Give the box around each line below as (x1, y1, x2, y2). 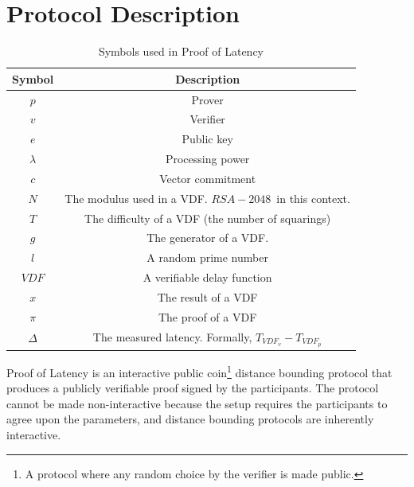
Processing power (165, 150, 250, 167)
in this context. (276, 189, 350, 206)
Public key (182, 131, 233, 147)
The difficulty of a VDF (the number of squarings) (84, 209, 331, 226)
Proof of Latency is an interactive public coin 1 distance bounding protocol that (6, 362, 393, 380)
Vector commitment (159, 169, 256, 186)
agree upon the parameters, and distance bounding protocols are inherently (6, 411, 374, 427)
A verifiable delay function (143, 269, 272, 286)
